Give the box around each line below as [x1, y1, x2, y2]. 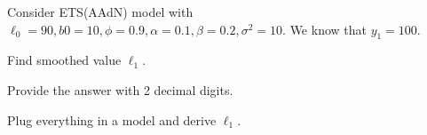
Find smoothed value [7, 51, 122, 69]
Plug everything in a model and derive [7, 110, 217, 129]
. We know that [282, 20, 367, 38]
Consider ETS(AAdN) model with [7, 3, 194, 20]
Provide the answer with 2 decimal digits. [7, 80, 233, 99]
